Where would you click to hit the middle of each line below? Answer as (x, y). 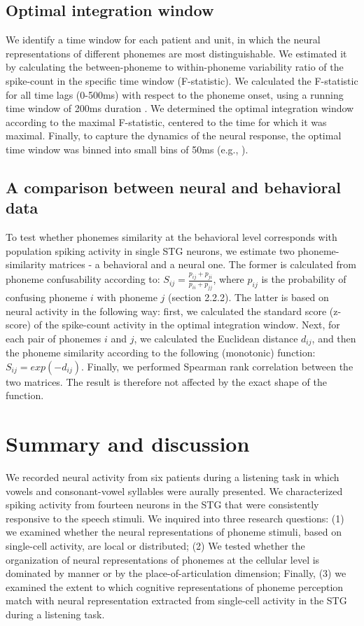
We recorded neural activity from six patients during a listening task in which (173, 477)
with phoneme (127, 297)
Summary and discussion (128, 444)
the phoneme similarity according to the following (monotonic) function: (161, 353)
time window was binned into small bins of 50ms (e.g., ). (127, 149)
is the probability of (304, 279)
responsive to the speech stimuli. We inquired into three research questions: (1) (175, 518)
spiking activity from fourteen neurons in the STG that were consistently (162, 505)
